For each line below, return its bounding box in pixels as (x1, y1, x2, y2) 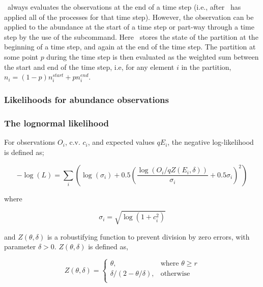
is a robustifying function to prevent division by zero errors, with (47, 231, 250, 242)
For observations (4, 137, 55, 147)
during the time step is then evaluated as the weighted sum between (46, 51, 259, 62)
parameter (4, 241, 36, 252)
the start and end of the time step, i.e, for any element (4, 61, 174, 72)
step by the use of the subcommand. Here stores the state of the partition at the (4, 31, 258, 42)
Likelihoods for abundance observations (4, 93, 169, 106)
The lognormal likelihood (4, 117, 109, 129)
